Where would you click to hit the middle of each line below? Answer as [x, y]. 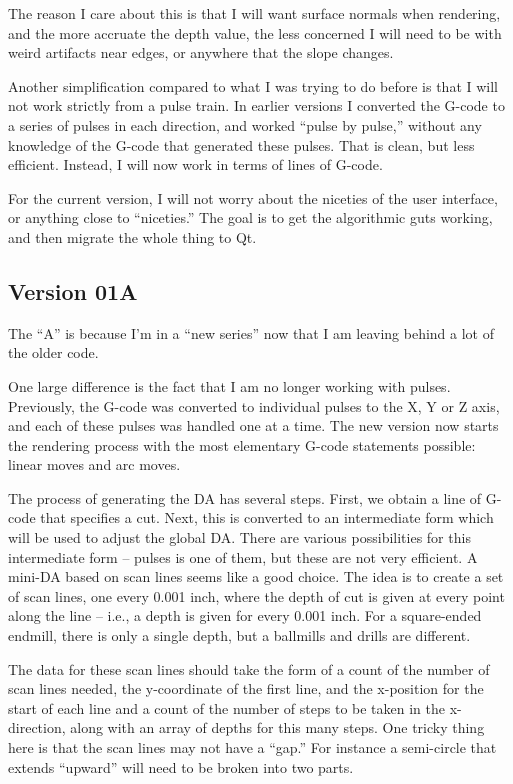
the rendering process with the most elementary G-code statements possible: [242, 444]
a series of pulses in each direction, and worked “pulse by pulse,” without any [245, 124]
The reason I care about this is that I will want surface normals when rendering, [254, 13]
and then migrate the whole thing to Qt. [132, 236]
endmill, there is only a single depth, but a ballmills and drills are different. [239, 635]
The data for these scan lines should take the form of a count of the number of [249, 668]
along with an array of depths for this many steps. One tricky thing [277, 727]
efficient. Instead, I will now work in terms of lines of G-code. [195, 164]
